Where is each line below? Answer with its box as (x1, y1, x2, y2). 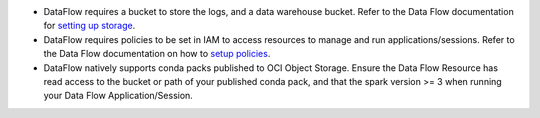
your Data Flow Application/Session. (43, 90, 194, 102)
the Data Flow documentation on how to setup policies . (43, 48, 271, 60)
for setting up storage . (43, 20, 136, 32)
